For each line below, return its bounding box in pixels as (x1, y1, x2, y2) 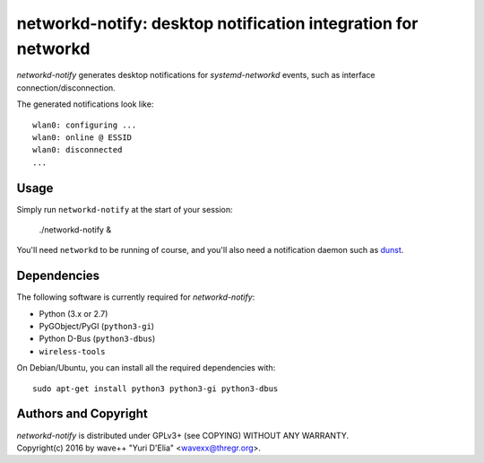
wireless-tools (39, 346, 107, 356)
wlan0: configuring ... (32, 119, 137, 130)
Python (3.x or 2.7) (39, 308, 108, 319)
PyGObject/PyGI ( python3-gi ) (39, 321, 155, 332)
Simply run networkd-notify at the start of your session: (16, 204, 233, 214)
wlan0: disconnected (32, 144, 123, 155)
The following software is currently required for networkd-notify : (16, 292, 255, 302)
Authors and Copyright (16, 406, 148, 422)
